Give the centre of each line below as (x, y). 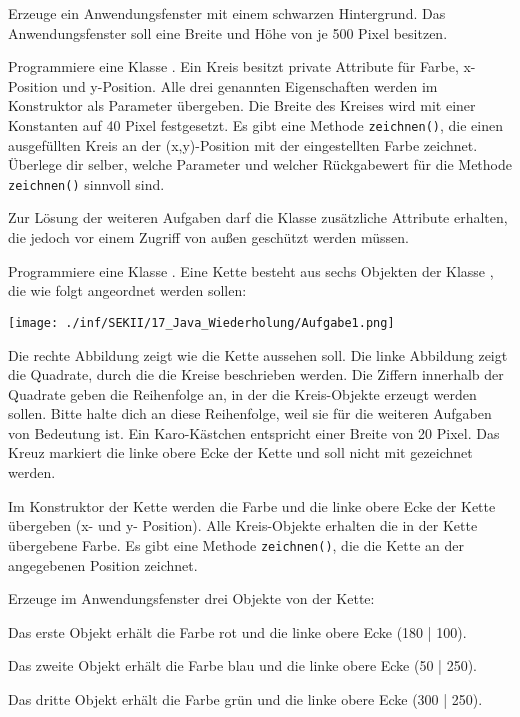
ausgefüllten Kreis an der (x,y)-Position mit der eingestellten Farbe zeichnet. (243, 144)
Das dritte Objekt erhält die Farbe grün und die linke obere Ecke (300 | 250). (245, 698)
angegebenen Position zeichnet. (103, 564)
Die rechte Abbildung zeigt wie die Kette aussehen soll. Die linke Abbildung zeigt (258, 354)
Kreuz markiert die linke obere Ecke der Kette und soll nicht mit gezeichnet (240, 452)
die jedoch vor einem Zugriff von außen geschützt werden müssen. (208, 237)
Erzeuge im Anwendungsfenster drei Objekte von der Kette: (191, 598)
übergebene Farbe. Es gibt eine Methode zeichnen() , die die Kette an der (236, 544)
